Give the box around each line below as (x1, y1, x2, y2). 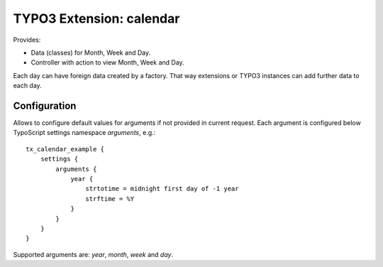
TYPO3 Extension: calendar (13, 11, 180, 26)
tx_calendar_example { (26, 145, 105, 153)
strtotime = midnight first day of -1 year (85, 185, 239, 193)
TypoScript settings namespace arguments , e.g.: (13, 129, 156, 137)
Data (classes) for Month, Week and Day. (30, 48, 151, 57)
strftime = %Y (85, 195, 135, 202)
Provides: (13, 36, 41, 44)
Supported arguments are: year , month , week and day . (13, 250, 174, 258)
